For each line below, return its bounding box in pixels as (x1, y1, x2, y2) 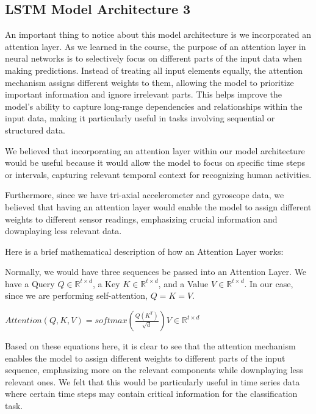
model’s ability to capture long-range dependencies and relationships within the (5, 99, 303, 112)
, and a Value (158, 277, 209, 290)
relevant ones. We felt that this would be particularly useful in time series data (5, 375, 300, 388)
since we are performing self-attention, (5, 289, 148, 302)
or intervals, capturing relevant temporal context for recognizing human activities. (5, 168, 312, 180)
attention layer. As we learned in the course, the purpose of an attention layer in (5, 40, 306, 52)
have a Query (5, 277, 55, 290)
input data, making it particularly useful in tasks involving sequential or (5, 112, 275, 124)
